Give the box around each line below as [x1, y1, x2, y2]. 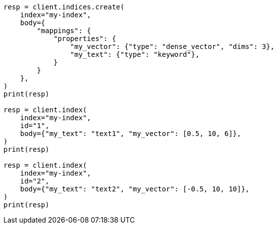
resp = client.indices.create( [3, 3, 125, 11]
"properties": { [53, 35, 116, 43]
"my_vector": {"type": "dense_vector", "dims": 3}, [70, 43, 275, 50]
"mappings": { [37, 27, 92, 35]
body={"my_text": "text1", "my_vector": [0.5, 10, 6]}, [20, 130, 241, 137]
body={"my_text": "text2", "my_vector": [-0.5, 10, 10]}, [20, 185, 250, 193]
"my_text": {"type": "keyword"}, [70, 50, 200, 58]
